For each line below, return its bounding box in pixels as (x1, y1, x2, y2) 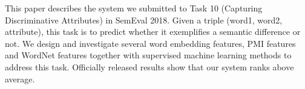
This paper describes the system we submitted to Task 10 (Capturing (5, 2, 263, 14)
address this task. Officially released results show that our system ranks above (5, 60, 294, 73)
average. (5, 72, 35, 85)
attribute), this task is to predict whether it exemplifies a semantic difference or (5, 25, 301, 38)
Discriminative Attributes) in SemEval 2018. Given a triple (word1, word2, (5, 13, 283, 26)
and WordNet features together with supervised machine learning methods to (5, 49, 292, 61)
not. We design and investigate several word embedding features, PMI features (5, 37, 296, 49)
